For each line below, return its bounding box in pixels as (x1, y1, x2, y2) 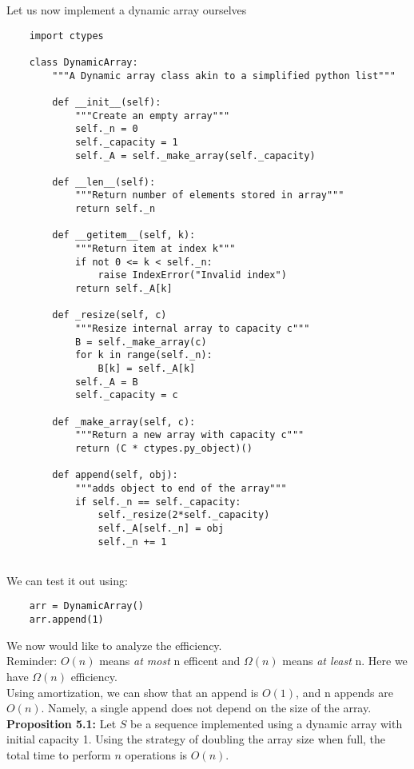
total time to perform (6, 746, 111, 763)
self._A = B (74, 376, 138, 388)
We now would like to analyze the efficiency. (6, 636, 222, 653)
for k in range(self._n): (74, 349, 213, 361)
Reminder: (6, 652, 58, 669)
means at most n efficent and (99, 652, 241, 669)
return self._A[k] (74, 283, 173, 295)
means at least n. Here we (282, 652, 408, 669)
